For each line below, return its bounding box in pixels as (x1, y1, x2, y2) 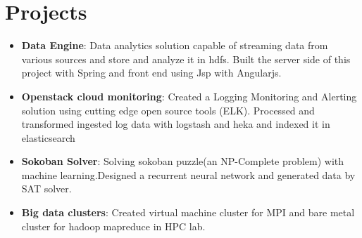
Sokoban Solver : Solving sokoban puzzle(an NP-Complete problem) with (21, 154, 344, 168)
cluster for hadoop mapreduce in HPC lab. (21, 218, 206, 233)
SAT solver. (21, 181, 72, 196)
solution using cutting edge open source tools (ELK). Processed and (21, 103, 315, 117)
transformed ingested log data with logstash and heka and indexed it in (21, 117, 330, 131)
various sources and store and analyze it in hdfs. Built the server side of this (21, 51, 351, 66)
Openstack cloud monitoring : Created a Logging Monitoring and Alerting (21, 88, 357, 103)
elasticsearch (21, 130, 75, 145)
